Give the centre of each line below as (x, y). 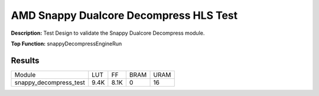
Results (25, 60)
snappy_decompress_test (50, 82)
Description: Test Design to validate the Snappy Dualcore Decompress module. (108, 33)
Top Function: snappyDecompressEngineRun (66, 44)
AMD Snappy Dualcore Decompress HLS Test (124, 15)
